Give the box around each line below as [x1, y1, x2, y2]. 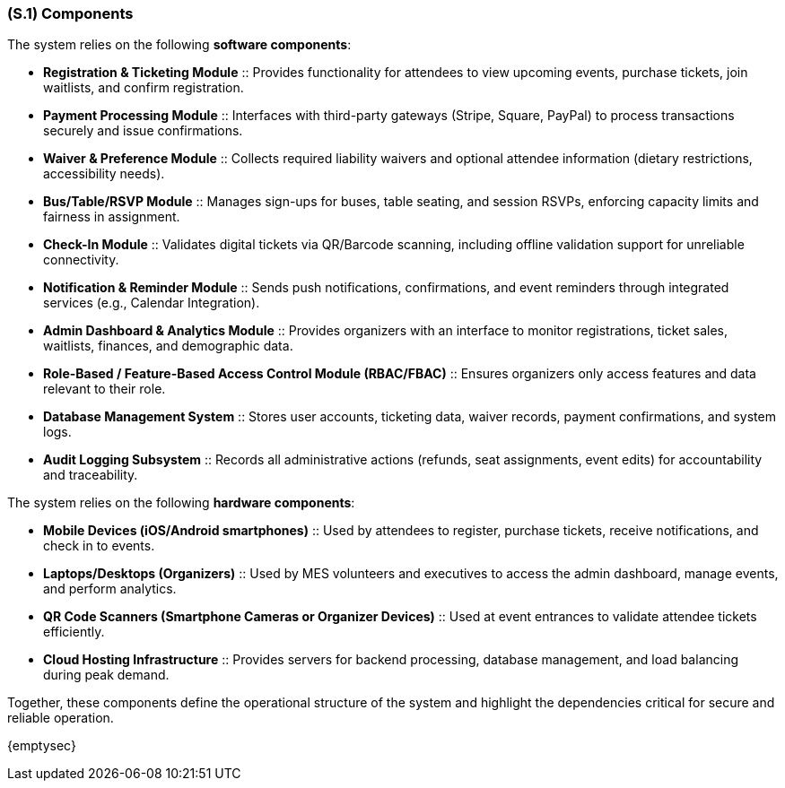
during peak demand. [43, 667, 170, 683]
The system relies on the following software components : [7, 37, 352, 53]
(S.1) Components [7, 4, 134, 22]
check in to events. [43, 538, 155, 554]
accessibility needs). [43, 166, 165, 182]
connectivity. [43, 252, 119, 268]
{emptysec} [7, 738, 76, 754]
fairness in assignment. [43, 209, 180, 225]
